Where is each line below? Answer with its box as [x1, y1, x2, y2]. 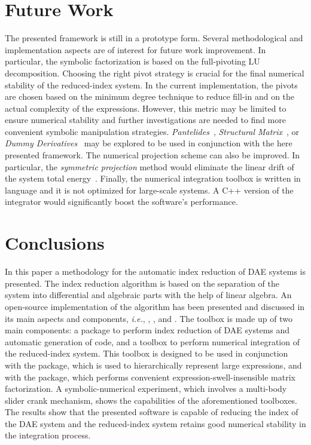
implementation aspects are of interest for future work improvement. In [5, 43, 266, 56]
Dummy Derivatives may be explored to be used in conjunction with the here [5, 137, 292, 149]
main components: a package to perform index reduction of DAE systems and [5, 324, 290, 336]
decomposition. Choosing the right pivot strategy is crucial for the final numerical [5, 66, 304, 79]
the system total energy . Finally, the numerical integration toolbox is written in [5, 172, 301, 185]
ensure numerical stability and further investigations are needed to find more [5, 113, 286, 126]
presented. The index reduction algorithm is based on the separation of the [5, 277, 279, 289]
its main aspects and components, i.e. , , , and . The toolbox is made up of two [5, 312, 292, 324]
